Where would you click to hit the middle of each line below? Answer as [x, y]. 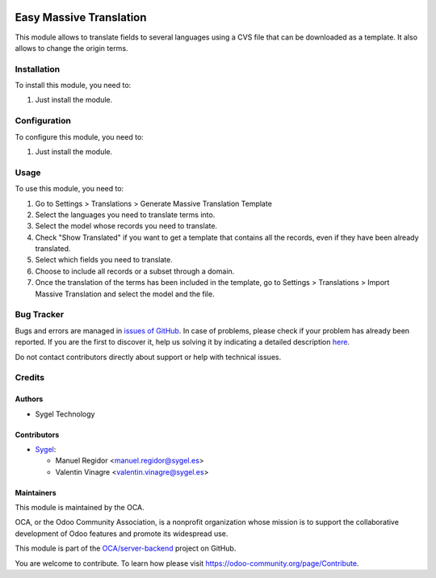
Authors [29, 399]
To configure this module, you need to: [80, 136]
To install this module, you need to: [73, 86]
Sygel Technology [65, 414]
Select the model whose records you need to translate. [126, 226]
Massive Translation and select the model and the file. [125, 294]
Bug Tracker [40, 315]
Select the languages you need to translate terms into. [125, 215]
